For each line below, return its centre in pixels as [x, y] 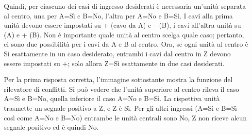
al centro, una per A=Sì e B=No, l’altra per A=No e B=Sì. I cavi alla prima [118, 15]
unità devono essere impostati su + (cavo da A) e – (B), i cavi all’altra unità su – [125, 25]
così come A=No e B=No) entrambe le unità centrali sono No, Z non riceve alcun [126, 117]
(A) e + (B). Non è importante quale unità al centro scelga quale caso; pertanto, [124, 34]
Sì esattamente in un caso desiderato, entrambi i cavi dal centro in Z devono [117, 53]
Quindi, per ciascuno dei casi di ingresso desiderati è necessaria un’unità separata [125, 6]
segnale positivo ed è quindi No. [51, 127]
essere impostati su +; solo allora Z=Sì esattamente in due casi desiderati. [114, 63]
